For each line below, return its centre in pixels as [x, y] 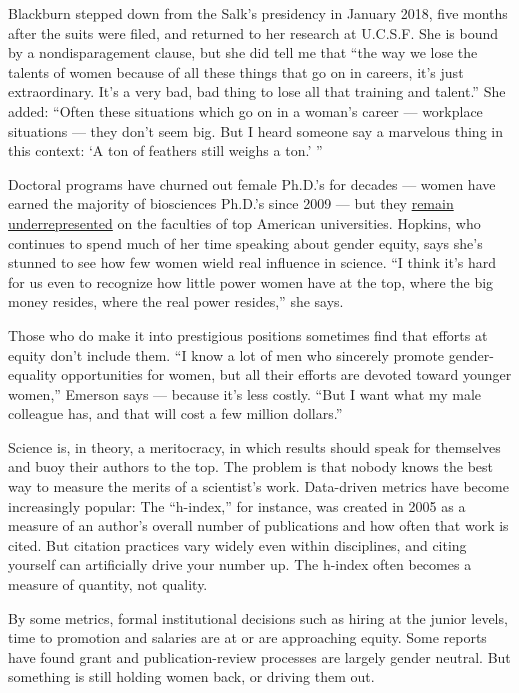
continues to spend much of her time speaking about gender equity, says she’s [245, 242]
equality [32, 374]
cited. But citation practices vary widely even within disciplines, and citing [237, 544]
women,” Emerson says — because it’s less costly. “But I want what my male [245, 393]
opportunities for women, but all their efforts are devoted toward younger [286, 374]
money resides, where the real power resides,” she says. [176, 301]
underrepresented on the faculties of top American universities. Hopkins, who [244, 222]
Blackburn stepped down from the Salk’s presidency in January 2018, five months [258, 13]
